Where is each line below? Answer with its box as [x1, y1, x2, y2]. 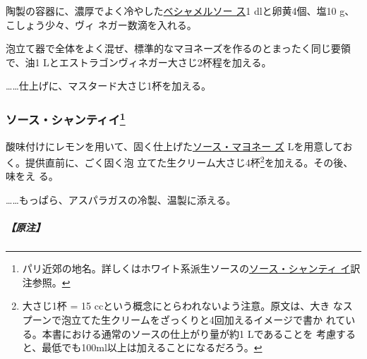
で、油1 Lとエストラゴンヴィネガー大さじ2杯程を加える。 [6, 54, 272, 69]
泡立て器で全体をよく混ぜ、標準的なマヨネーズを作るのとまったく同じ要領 [6, 41, 351, 56]
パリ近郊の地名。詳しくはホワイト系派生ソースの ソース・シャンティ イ [22, 261, 351, 276]
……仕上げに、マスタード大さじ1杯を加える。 [6, 78, 211, 93]
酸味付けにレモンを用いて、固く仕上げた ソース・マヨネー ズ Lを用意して [6, 138, 343, 153]
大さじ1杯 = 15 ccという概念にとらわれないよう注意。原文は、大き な [22, 298, 343, 313]
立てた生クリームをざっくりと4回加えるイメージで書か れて [71, 312, 346, 327]
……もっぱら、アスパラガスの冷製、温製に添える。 [6, 193, 236, 207]
